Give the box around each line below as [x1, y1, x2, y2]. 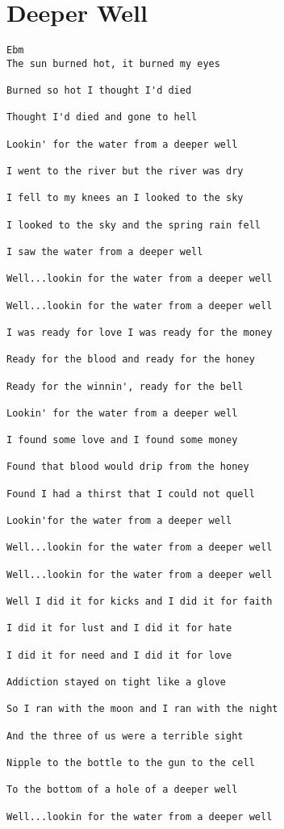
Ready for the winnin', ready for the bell [6, 380, 244, 392]
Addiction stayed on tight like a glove [6, 676, 227, 688]
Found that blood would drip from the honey [6, 461, 249, 473]
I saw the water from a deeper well [6, 245, 203, 257]
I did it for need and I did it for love [6, 649, 232, 661]
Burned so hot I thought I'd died [6, 85, 192, 97]
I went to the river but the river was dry [6, 165, 244, 178]
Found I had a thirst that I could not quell [6, 488, 255, 500]
